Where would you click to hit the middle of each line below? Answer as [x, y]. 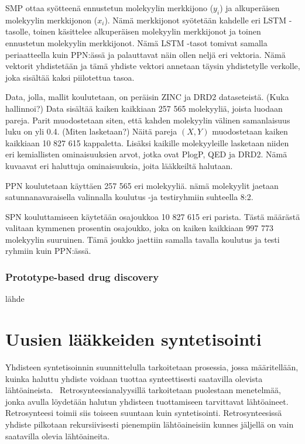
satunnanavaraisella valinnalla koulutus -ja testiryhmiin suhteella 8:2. [129, 197]
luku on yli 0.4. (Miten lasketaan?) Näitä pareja [91, 131]
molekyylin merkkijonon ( [52, 20]
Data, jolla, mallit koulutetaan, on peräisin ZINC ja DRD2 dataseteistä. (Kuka [147, 97]
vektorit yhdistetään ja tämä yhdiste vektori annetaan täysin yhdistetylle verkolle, [153, 66]
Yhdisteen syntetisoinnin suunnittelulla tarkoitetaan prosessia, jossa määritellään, [152, 367]
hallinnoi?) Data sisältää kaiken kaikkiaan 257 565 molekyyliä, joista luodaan [144, 108]
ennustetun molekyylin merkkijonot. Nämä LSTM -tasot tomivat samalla [136, 42]
